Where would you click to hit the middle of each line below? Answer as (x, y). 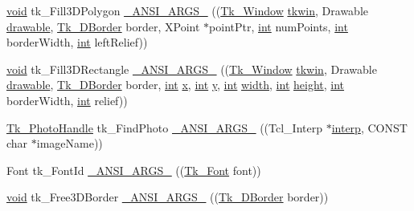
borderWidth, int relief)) (67, 100)
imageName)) (70, 143)
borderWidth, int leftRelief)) (77, 42)
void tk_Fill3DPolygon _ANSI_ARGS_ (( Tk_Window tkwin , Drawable (188, 10)
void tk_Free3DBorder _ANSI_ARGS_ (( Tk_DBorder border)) (168, 197)
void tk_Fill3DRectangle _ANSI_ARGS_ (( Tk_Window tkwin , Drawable (192, 69)
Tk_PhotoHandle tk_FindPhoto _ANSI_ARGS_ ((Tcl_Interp (165, 127)
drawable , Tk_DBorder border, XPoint (103, 26)
